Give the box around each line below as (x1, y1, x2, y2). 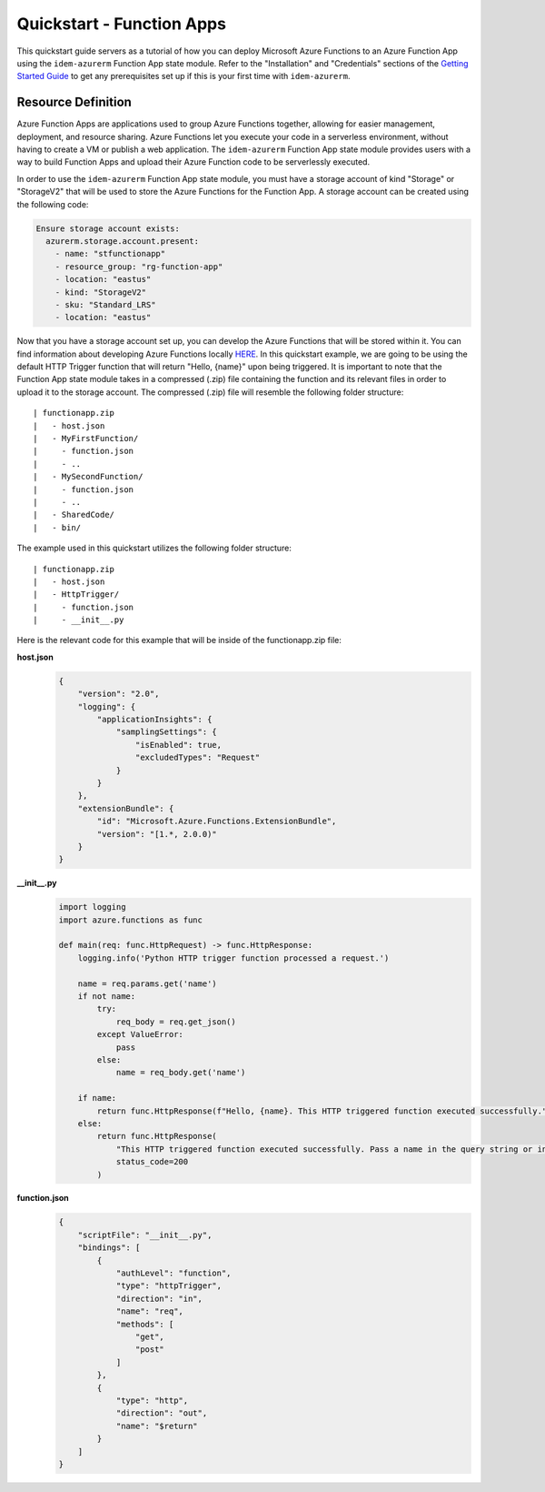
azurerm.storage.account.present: (45, 236, 200, 246)
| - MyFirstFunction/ (33, 433, 139, 444)
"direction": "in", (115, 1293, 203, 1304)
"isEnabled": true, (134, 740, 223, 750)
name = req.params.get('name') (77, 978, 217, 989)
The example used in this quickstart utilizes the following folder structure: (16, 542, 292, 554)
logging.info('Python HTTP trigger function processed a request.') (77, 953, 390, 963)
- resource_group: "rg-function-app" (54, 261, 223, 272)
